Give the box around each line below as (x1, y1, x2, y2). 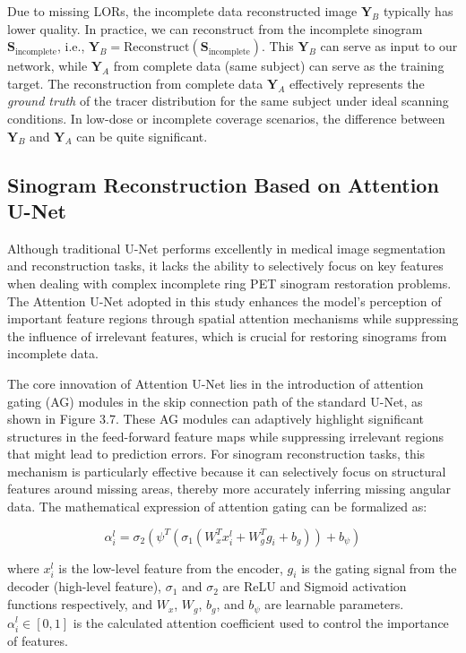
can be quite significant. (76, 126, 208, 145)
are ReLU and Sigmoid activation (222, 577, 407, 596)
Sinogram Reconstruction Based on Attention (7, 170, 439, 198)
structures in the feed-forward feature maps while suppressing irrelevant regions (7, 426, 444, 445)
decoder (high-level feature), (7, 577, 161, 596)
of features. (7, 631, 68, 649)
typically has (383, 2, 453, 20)
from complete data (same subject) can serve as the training (113, 56, 444, 75)
